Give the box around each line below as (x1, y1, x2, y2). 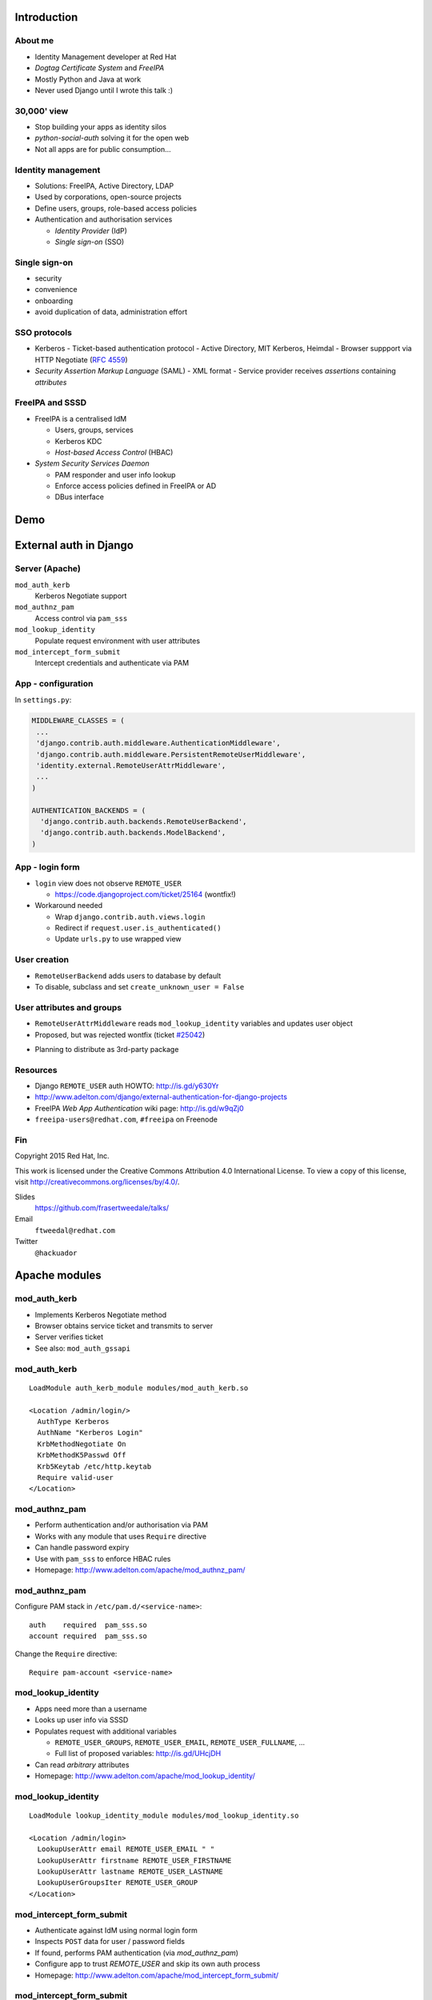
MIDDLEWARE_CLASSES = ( (31, 716, 126, 726)
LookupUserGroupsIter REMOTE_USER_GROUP (37, 1878, 198, 1887)
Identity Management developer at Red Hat (34, 52, 177, 62)
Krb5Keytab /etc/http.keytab (37, 1462, 152, 1471)
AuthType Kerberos (37, 1417, 110, 1426)
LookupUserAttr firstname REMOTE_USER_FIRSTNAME (37, 1856, 232, 1865)
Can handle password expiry (34, 1542, 130, 1552)
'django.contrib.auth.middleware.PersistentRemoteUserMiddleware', (36, 750, 306, 759)
